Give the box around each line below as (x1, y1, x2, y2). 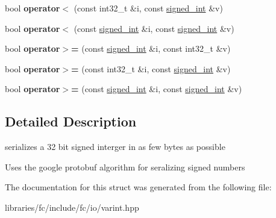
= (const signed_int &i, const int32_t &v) (71, 42, 231, 55)
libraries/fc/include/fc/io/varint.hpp (5, 201, 139, 213)
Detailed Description (5, 112, 137, 131)
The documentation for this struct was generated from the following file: (5, 181, 272, 193)
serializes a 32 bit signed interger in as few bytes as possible (5, 140, 225, 153)
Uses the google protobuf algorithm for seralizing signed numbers (5, 160, 245, 173)
